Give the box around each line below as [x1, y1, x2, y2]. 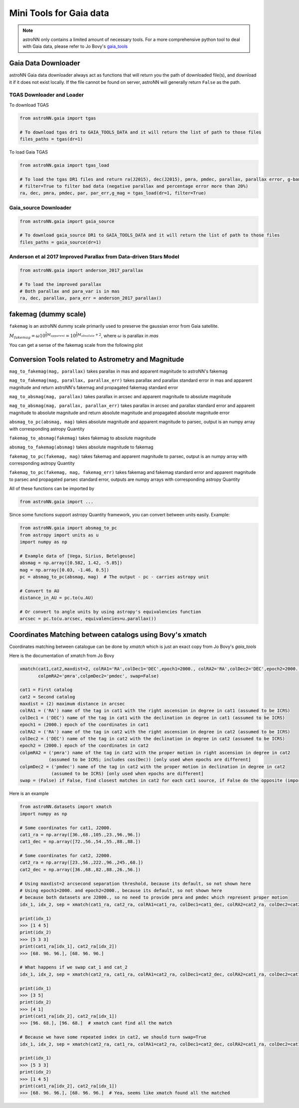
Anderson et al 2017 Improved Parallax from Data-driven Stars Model [9, 253, 179, 260]
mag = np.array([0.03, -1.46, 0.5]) [19, 567, 110, 573]
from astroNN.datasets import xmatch [19, 804, 112, 810]
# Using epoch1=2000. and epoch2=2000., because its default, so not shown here [19, 888, 222, 893]
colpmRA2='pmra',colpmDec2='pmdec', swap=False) [38, 673, 159, 678]
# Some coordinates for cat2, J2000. [19, 853, 112, 859]
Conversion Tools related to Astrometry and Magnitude [9, 355, 184, 364]
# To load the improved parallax [19, 281, 102, 287]
